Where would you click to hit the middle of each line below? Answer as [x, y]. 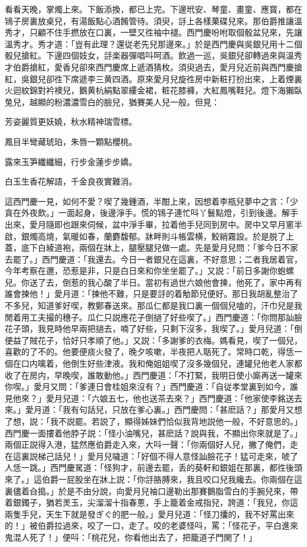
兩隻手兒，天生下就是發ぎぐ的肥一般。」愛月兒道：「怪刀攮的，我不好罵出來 [150, 514]
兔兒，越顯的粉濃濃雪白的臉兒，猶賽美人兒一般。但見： [112, 101]
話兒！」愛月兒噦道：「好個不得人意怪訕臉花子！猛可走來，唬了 [176, 456]
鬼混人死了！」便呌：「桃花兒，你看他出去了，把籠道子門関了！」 [131, 537]
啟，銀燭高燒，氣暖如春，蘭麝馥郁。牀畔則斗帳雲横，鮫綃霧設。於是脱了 [145, 236]
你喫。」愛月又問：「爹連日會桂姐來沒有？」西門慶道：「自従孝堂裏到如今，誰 [151, 386]
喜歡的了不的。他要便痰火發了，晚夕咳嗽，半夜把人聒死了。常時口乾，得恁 [149, 352]
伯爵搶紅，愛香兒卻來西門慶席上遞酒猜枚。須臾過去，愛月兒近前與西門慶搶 [157, 67]
